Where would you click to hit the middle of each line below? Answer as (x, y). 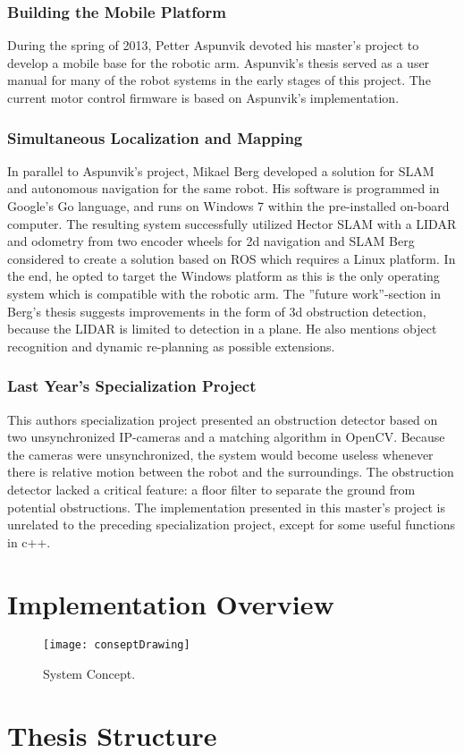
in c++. (29, 541)
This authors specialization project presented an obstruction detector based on (223, 419)
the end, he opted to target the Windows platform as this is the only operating (224, 276)
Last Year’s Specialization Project (132, 386)
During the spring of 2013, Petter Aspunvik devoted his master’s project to (213, 45)
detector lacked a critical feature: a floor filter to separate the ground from (211, 489)
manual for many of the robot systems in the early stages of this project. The (219, 80)
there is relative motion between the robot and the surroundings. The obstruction (231, 472)
